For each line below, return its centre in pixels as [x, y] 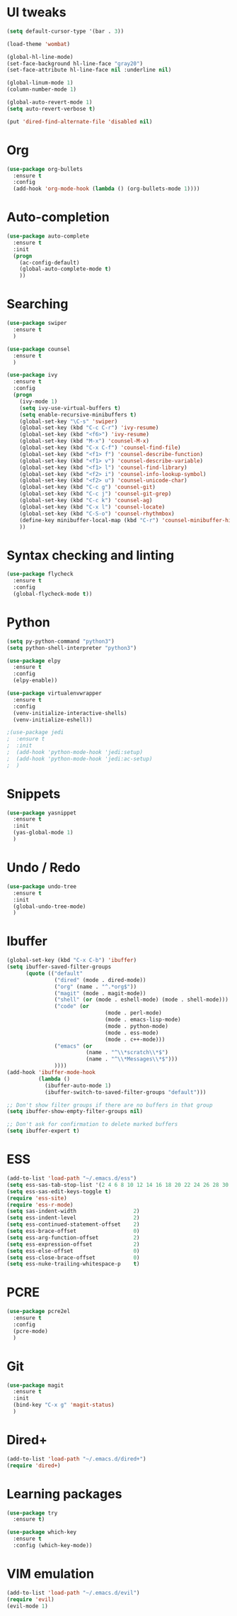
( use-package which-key [42, 1532]
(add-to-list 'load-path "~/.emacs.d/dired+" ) [76, 1459]
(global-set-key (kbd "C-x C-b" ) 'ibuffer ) [72, 961]
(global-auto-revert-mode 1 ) [50, 103]
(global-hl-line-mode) [40, 57]
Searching [37, 304]
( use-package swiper [37, 323]
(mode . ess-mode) [132, 1033]
